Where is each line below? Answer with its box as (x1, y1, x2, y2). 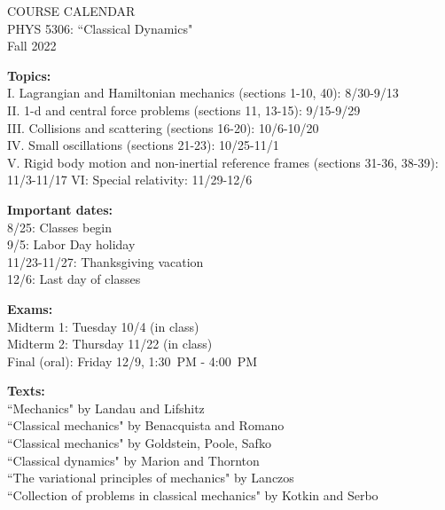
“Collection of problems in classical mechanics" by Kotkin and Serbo (7, 485, 379, 504)
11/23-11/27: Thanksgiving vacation (7, 252, 204, 271)
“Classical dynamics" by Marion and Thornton (7, 451, 260, 469)
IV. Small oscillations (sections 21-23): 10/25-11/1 (7, 136, 279, 154)
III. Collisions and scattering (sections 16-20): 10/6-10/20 (7, 118, 319, 137)
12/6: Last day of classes (7, 270, 141, 288)
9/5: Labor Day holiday (7, 235, 136, 254)
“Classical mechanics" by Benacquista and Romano (7, 416, 285, 435)
